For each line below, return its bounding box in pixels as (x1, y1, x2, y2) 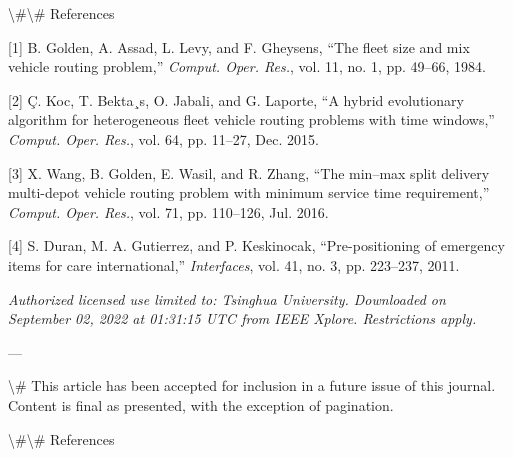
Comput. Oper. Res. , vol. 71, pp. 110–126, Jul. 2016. (8, 201, 329, 222)
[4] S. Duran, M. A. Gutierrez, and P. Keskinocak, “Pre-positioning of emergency (8, 235, 505, 256)
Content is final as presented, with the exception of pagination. (8, 394, 394, 415)
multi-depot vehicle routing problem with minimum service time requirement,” (8, 182, 490, 203)
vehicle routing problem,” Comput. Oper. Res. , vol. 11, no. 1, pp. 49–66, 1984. (8, 56, 486, 77)
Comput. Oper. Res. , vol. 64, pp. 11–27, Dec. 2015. (8, 128, 319, 149)
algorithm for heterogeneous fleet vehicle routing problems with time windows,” (8, 109, 495, 130)
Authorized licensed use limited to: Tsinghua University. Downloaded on (8, 288, 446, 309)
